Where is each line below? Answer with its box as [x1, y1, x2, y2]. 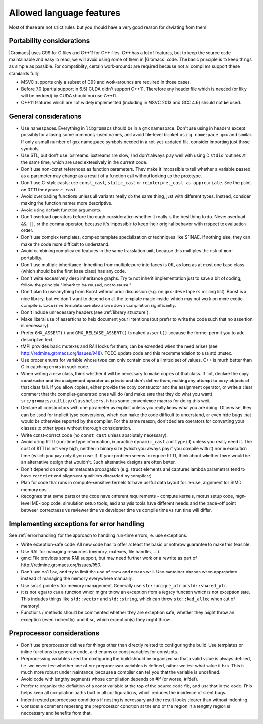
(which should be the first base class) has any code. [21, 268, 126, 274]
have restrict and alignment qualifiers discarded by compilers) [21, 473, 152, 479]
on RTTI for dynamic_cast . [21, 187, 77, 192]
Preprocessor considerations [9, 629, 100, 638]
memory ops [21, 486, 47, 492]
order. [21, 227, 34, 233]
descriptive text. [21, 337, 54, 343]
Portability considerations [9, 37, 90, 45]
